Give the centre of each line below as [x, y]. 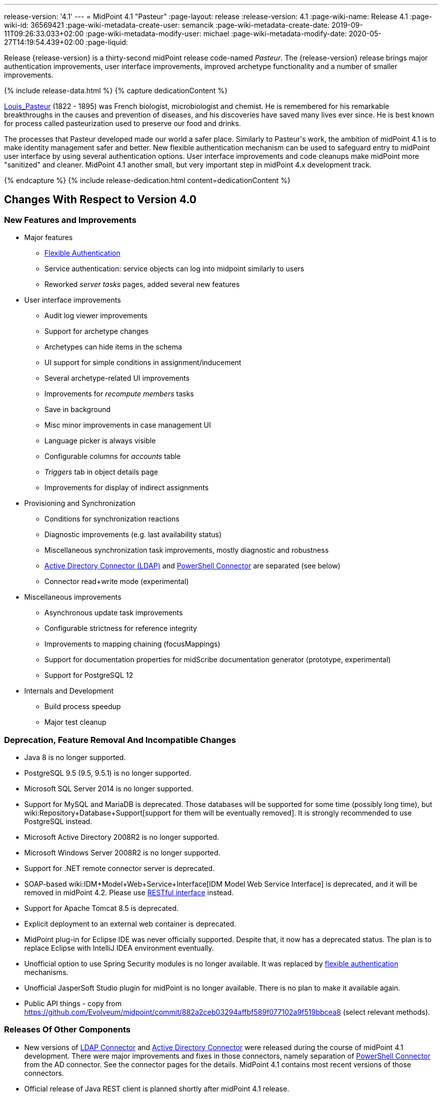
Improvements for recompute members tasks [119, 394]
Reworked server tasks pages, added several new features [142, 284]
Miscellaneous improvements [73, 597]
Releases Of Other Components [67, 1030]
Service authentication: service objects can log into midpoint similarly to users [174, 269]
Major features [48, 238]
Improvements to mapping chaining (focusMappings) [132, 644]
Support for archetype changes [97, 331]
